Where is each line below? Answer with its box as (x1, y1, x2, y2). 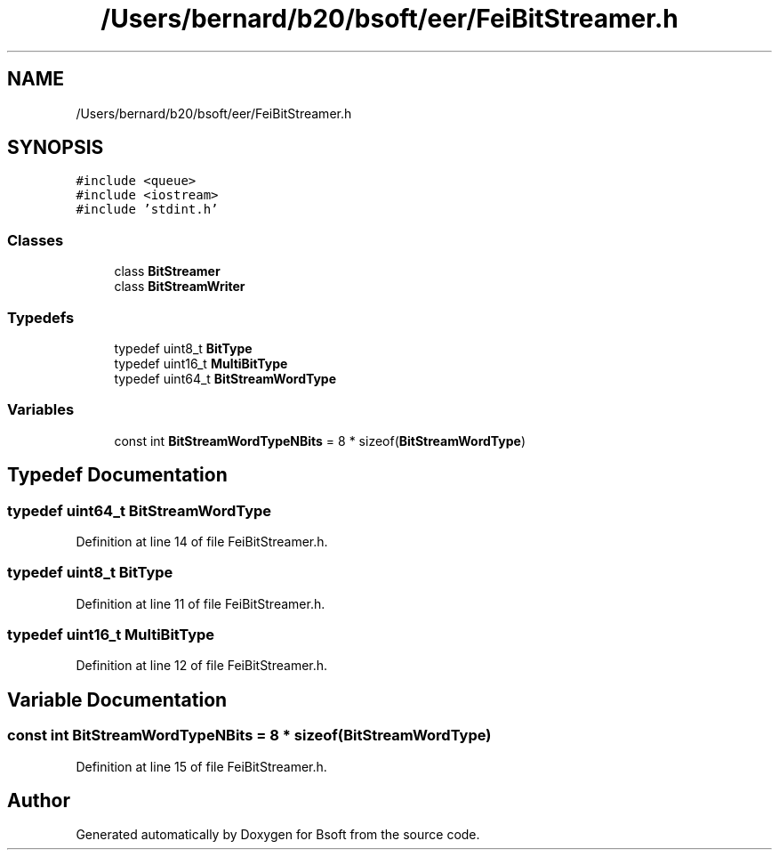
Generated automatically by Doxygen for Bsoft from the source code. (76, 827, 480, 843)
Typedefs (7, 308, 75, 327)
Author (7, 789, 70, 813)
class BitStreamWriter (114, 279, 245, 295)
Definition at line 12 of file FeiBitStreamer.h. (76, 658, 328, 674)
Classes (7, 230, 64, 249)
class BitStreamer (114, 263, 221, 279)
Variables (7, 400, 75, 419)
